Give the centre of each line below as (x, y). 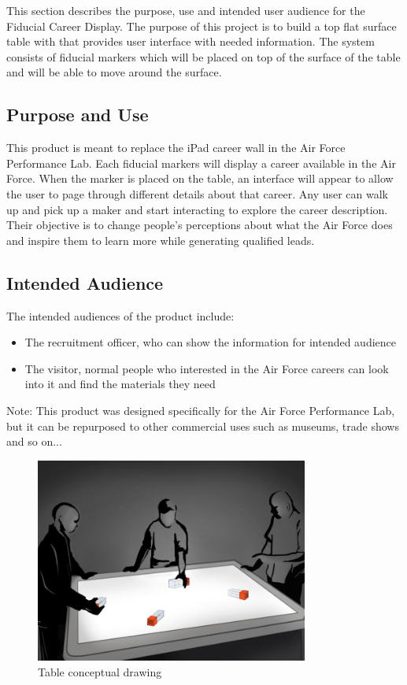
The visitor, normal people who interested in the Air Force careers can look (207, 368)
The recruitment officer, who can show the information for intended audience (211, 342)
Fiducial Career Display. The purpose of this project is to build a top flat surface (202, 26)
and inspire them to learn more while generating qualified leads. (161, 240)
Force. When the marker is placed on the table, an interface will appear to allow (200, 178)
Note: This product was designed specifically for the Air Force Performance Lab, (201, 410)
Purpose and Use (78, 115)
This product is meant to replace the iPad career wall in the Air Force (176, 148)
